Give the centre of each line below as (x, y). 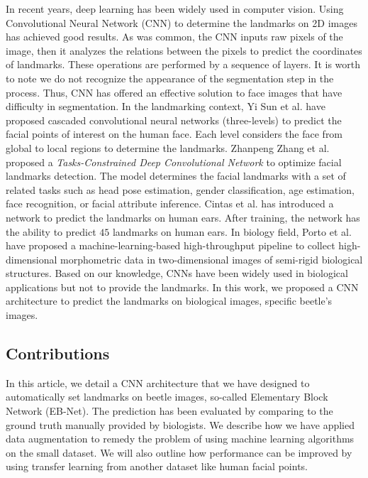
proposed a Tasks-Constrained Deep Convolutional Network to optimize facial (174, 162)
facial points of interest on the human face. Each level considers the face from (174, 134)
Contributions (58, 353)
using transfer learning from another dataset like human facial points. (157, 466)
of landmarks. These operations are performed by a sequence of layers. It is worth (183, 64)
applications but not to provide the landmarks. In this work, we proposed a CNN (182, 287)
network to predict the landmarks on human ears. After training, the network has (183, 217)
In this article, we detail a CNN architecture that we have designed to (158, 382)
